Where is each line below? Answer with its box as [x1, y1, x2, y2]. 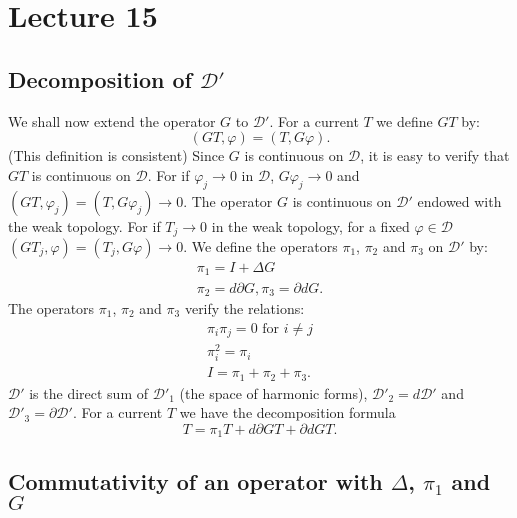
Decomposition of [8, 63, 192, 94]
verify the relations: [184, 297, 305, 318]
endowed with [417, 190, 502, 211]
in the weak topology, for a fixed [211, 215, 410, 236]
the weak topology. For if [8, 215, 161, 236]
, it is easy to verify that [360, 145, 510, 166]
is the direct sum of [29, 382, 149, 403]
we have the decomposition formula [179, 402, 396, 423]
